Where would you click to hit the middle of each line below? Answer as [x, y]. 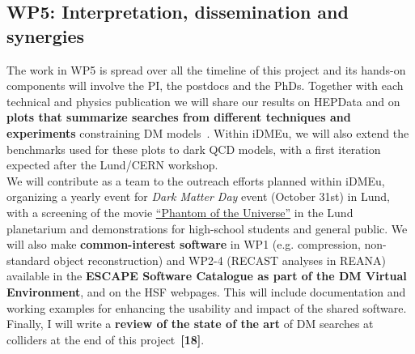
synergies [46, 35]
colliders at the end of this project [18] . [106, 339]
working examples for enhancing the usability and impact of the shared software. [207, 307]
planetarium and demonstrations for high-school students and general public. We [207, 228]
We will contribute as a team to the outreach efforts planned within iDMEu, [196, 180]
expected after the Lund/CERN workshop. [112, 165]
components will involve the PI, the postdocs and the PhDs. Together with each [205, 85]
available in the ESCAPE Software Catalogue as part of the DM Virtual [207, 276]
